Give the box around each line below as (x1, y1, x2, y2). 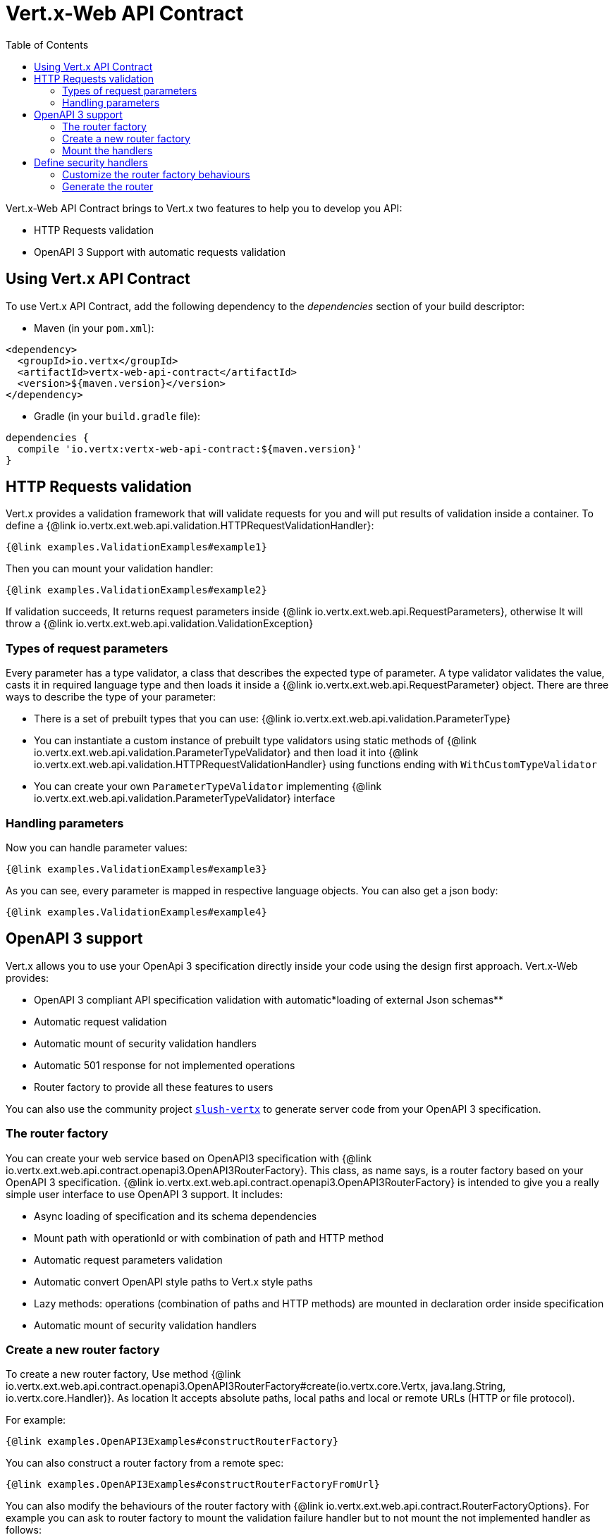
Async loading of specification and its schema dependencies (34, 1209, 317, 1222)
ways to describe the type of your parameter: (6, 691, 216, 703)
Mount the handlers (62, 144, 153, 156)
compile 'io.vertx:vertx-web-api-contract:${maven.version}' (17, 443, 362, 455)
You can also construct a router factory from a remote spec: (6, 1457, 284, 1469)
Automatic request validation (34, 1015, 167, 1028)
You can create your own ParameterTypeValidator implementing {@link (34, 780, 382, 793)
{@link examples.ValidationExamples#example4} (6, 906, 267, 918)
